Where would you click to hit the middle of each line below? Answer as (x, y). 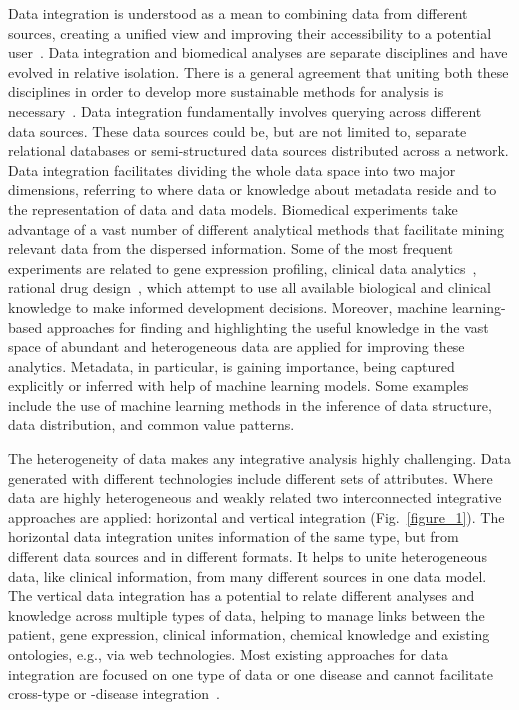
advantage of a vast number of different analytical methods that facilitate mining (256, 228)
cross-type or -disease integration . (114, 693)
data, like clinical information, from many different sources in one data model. (247, 575)
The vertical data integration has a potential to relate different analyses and (241, 595)
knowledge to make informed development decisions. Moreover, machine (228, 306)
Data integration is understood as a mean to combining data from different (238, 13)
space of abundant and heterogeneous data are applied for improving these (236, 346)
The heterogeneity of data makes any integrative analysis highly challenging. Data (259, 458)
